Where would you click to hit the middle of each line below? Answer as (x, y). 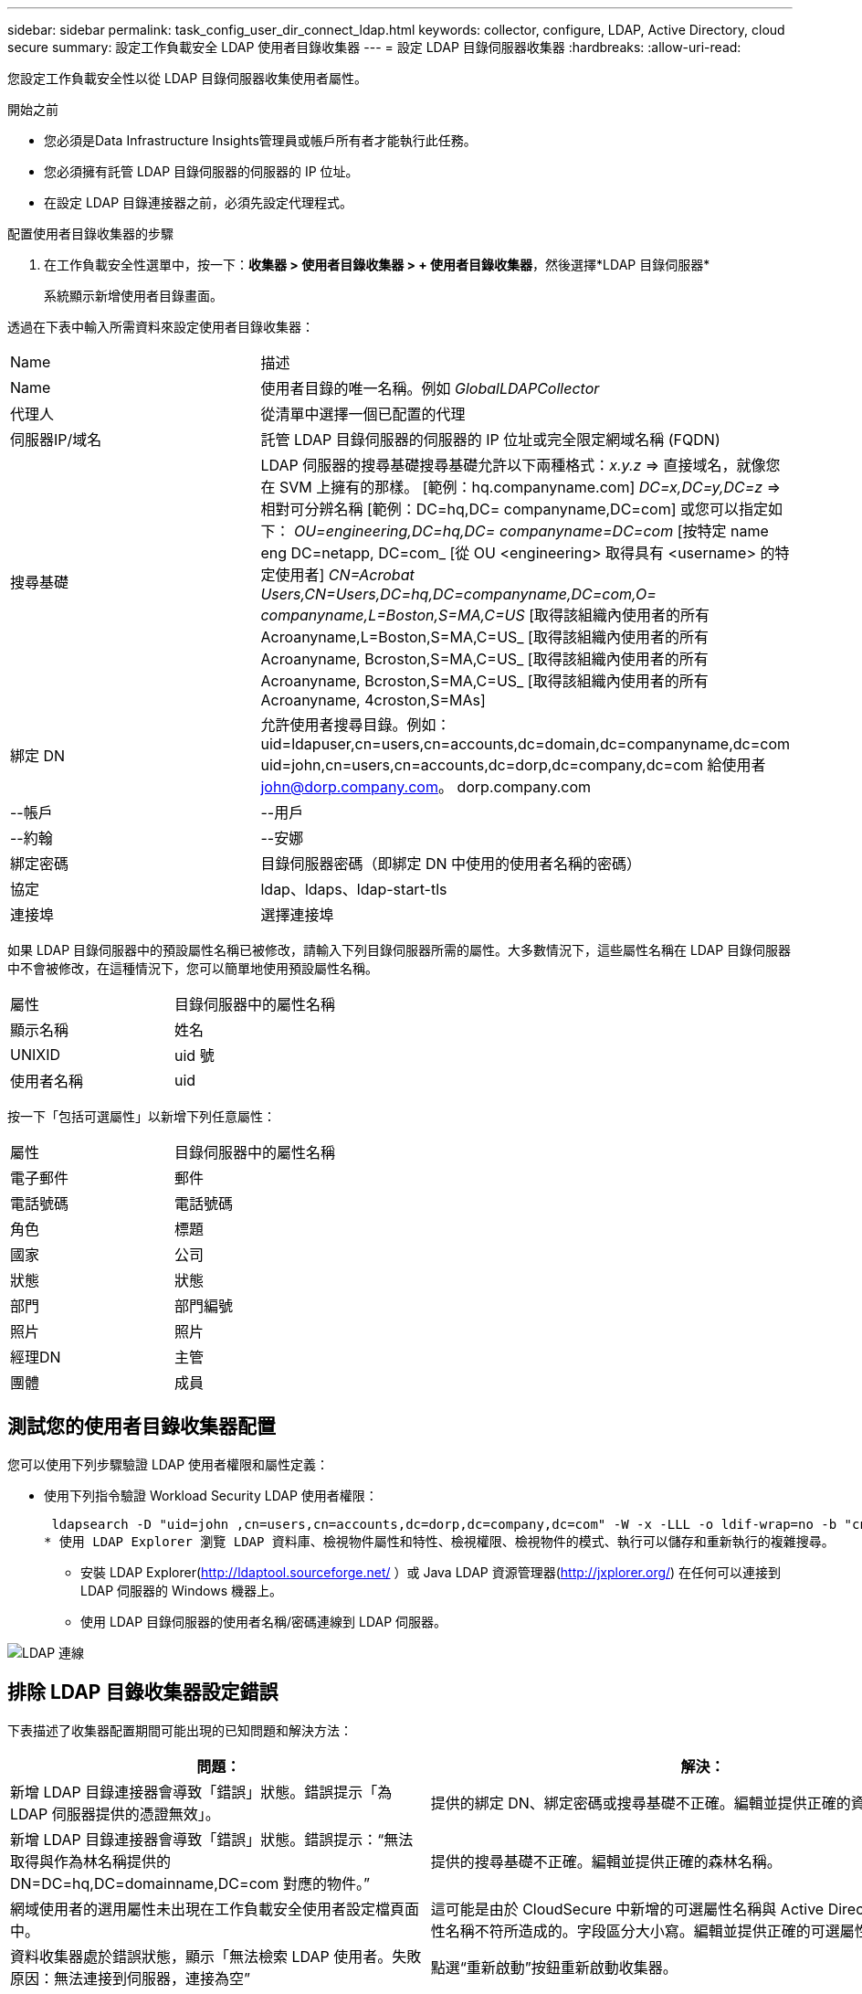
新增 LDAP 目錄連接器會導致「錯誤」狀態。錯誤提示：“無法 (212, 1839)
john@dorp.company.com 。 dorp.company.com (426, 787)
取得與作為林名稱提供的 (91, 1861)
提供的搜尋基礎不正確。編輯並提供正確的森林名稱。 (606, 1861)
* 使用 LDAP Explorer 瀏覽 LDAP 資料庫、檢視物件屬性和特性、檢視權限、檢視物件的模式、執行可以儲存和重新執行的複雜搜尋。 (439, 1541)
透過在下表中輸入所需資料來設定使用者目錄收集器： (161, 327)
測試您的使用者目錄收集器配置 (142, 1427)
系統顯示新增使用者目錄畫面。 (133, 296)
